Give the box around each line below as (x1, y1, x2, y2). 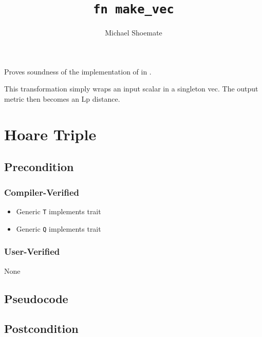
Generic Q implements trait (16, 223, 101, 234)
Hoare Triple (4, 123, 97, 144)
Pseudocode (4, 290, 68, 306)
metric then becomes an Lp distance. (4, 93, 120, 104)
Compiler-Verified (4, 185, 79, 198)
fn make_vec (93, 2, 174, 17)
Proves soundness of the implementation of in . (4, 66, 152, 77)
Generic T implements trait (16, 206, 101, 216)
